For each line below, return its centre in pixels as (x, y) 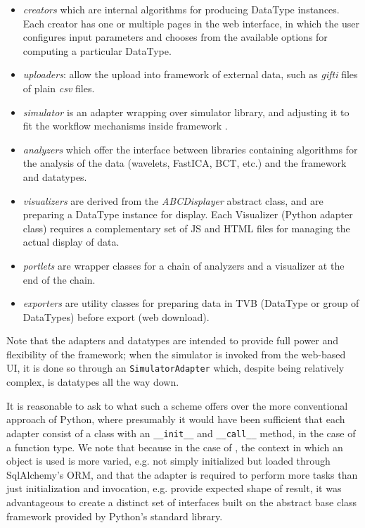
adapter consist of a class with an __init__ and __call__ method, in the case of (181, 433)
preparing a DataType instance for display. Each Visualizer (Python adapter (188, 214)
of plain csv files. (59, 88)
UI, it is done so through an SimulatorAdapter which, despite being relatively (175, 368)
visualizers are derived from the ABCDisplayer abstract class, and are (173, 200)
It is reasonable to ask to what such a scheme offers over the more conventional (177, 405)
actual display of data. (71, 242)
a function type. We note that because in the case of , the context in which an (175, 447)
